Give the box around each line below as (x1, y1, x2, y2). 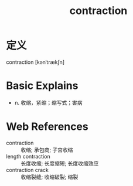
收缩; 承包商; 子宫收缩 (21, 146, 73, 153)
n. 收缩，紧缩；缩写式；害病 (14, 99, 83, 106)
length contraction (6, 153, 51, 160)
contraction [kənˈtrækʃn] (6, 58, 65, 66)
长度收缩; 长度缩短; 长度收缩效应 (21, 160, 99, 167)
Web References (6, 120, 89, 133)
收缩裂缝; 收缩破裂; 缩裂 (21, 173, 79, 180)
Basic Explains (6, 79, 79, 92)
